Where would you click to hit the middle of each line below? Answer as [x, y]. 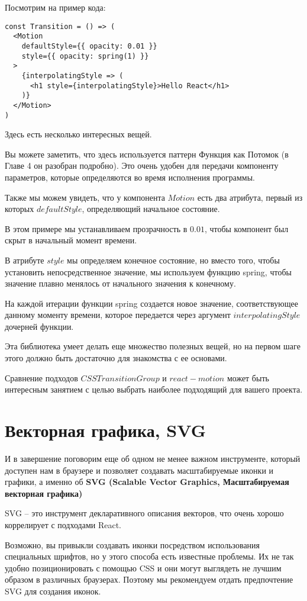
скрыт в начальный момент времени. [71, 240]
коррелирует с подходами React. [63, 524]
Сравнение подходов [41, 377]
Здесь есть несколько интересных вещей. [78, 134]
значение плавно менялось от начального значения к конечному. [120, 283]
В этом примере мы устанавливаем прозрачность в [96, 228]
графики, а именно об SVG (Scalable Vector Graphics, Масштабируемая [147, 482]
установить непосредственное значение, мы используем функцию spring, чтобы [148, 271]
